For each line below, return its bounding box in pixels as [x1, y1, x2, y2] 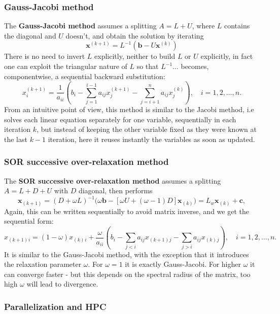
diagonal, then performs [78, 185, 153, 196]
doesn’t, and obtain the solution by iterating [65, 30, 204, 41]
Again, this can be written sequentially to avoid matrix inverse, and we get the [4, 205, 249, 216]
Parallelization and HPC [4, 300, 107, 312]
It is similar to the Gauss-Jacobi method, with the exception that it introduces [4, 249, 249, 259]
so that [136, 61, 159, 71]
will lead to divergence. [26, 278, 98, 289]
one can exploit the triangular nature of [4, 61, 127, 71]
